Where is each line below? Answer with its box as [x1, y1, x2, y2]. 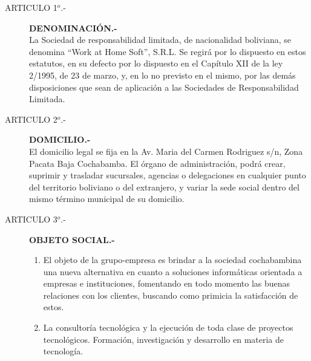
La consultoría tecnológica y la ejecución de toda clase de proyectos [43, 321, 293, 334]
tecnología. [43, 345, 83, 357]
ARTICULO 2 [5, 112, 57, 125]
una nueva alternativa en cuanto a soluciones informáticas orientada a [43, 265, 303, 278]
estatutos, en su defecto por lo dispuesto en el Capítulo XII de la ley [29, 57, 283, 70]
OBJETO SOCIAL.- [29, 233, 115, 246]
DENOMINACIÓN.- [29, 21, 117, 34]
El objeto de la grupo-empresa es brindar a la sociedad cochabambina [43, 253, 302, 266]
